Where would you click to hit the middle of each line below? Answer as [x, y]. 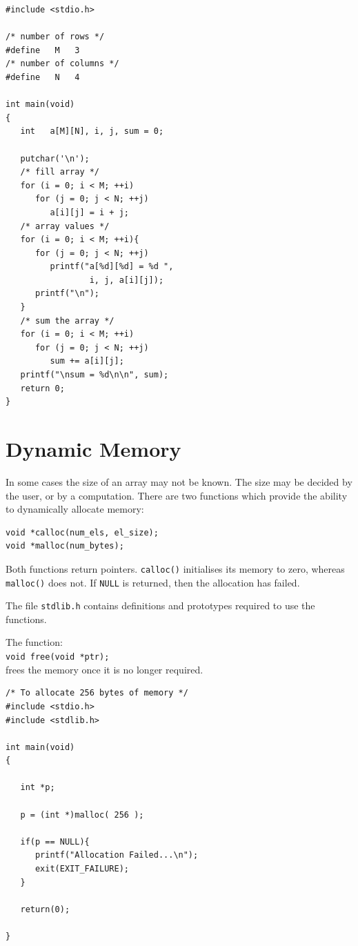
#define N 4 [43, 77]
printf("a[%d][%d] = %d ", [112, 267]
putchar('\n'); [55, 158]
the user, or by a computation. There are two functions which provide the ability [177, 495]
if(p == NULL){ [55, 841]
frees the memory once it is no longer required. [105, 669]
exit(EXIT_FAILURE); [82, 869]
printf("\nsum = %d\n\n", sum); [95, 375]
